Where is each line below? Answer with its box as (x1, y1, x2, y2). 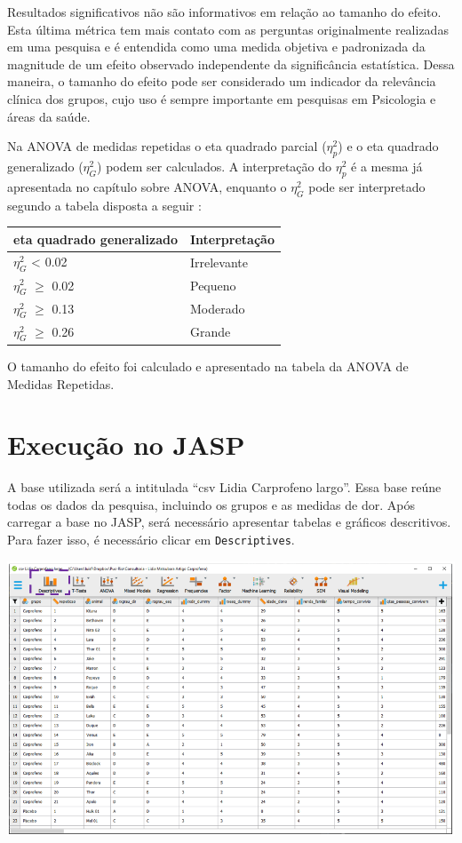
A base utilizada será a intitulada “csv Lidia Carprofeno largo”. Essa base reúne (7, 478, 442, 497)
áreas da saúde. (7, 107, 91, 125)
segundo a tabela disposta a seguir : (7, 195, 202, 214)
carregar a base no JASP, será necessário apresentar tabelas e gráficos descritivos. (7, 513, 451, 531)
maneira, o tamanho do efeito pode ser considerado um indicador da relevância (7, 72, 436, 91)
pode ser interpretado (308, 177, 426, 195)
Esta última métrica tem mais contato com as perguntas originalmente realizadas (7, 20, 449, 38)
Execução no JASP (7, 426, 245, 463)
